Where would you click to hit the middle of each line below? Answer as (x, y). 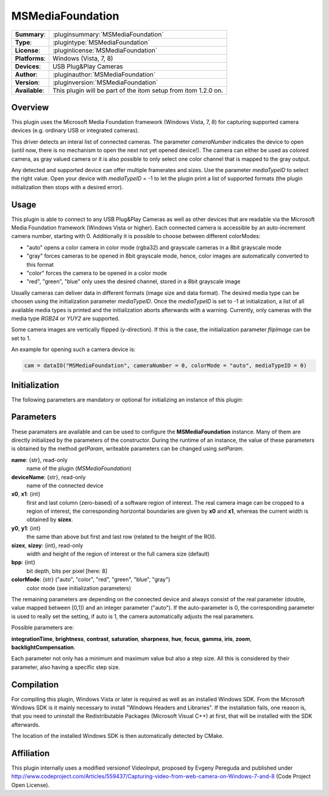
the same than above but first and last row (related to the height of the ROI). (121, 537)
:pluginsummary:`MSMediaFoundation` (108, 34)
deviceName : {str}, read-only (48, 477)
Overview (30, 107)
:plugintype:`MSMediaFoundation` (101, 42)
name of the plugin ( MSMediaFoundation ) (79, 469)
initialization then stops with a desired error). (67, 187)
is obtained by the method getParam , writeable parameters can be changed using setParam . (128, 449)
